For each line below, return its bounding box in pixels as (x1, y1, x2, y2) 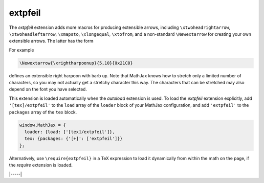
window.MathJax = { (19, 122, 66, 128)
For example (9, 47, 34, 53)
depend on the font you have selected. (9, 86, 87, 92)
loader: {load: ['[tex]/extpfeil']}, (24, 129, 115, 135)
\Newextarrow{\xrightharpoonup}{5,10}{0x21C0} (19, 60, 133, 66)
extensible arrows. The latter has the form (9, 38, 94, 44)
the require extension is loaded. (9, 162, 73, 168)
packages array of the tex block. (9, 109, 77, 115)
